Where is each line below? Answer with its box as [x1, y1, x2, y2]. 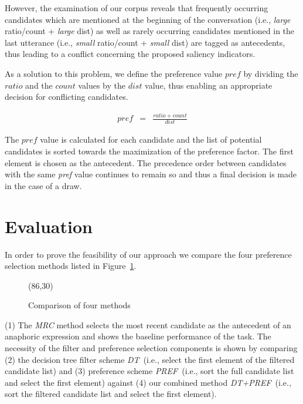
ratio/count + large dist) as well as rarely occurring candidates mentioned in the [5, 25, 295, 37]
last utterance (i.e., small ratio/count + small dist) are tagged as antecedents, [5, 36, 285, 48]
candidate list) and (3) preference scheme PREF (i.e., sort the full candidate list [5, 365, 294, 377]
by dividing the [243, 67, 298, 79]
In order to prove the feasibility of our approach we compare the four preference [5, 248, 292, 260]
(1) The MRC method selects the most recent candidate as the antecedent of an [5, 318, 291, 331]
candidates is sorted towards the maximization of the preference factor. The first [5, 145, 294, 157]
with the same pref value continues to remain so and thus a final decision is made [5, 168, 297, 180]
